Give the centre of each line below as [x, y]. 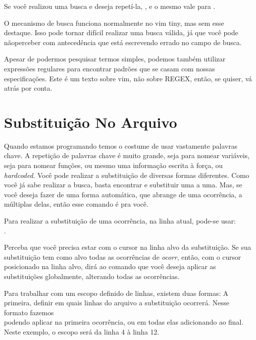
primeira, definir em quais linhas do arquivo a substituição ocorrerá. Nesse [117, 303]
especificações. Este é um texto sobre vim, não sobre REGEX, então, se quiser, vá [128, 78]
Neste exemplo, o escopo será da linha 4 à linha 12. [82, 331]
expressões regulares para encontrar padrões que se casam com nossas [110, 68]
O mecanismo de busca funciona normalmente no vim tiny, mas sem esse [114, 23]
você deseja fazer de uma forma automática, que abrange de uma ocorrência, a [123, 194]
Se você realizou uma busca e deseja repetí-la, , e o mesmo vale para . [110, 6]
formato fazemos [29, 312]
